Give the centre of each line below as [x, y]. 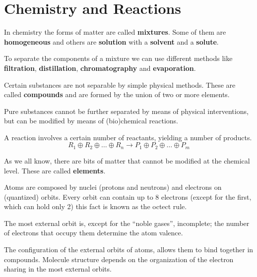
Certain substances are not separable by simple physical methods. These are [120, 84]
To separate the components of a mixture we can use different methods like [118, 58]
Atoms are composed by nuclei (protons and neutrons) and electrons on [113, 187]
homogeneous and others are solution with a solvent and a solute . [111, 41]
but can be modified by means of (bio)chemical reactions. [91, 121]
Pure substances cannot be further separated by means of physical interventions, [126, 111]
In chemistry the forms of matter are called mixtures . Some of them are [115, 32]
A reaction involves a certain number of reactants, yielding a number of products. [128, 137]
